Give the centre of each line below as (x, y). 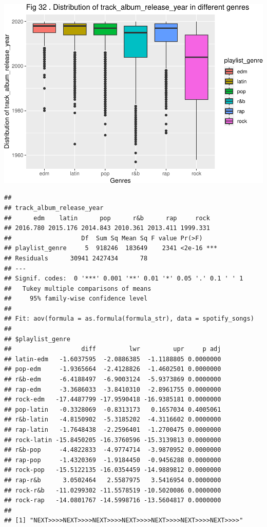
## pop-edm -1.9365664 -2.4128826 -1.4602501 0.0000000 (113, 369)
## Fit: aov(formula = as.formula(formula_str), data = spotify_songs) (129, 319)
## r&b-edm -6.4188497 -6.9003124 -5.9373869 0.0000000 (113, 380)
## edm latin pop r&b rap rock (107, 218)
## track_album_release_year (54, 208)
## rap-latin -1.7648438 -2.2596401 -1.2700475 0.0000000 (113, 430)
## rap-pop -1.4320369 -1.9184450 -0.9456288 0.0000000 (113, 460)
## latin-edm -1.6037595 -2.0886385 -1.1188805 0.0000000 (113, 359)
